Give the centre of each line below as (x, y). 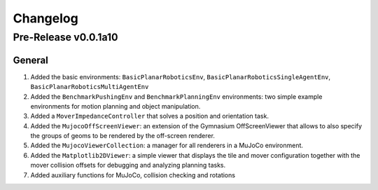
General (31, 60)
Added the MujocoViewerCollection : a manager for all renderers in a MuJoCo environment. (167, 145)
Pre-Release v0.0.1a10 (65, 37)
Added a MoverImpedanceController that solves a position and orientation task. (150, 116)
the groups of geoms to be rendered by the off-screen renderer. (122, 136)
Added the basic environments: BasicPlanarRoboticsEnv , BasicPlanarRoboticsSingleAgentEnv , (181, 76)
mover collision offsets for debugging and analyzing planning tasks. (128, 165)
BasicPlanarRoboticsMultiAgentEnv (90, 87)
